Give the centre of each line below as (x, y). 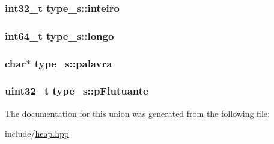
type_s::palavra (73, 63)
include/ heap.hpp (37, 133)
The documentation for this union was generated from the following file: (137, 113)
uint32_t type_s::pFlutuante (77, 91)
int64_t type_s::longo (59, 35)
